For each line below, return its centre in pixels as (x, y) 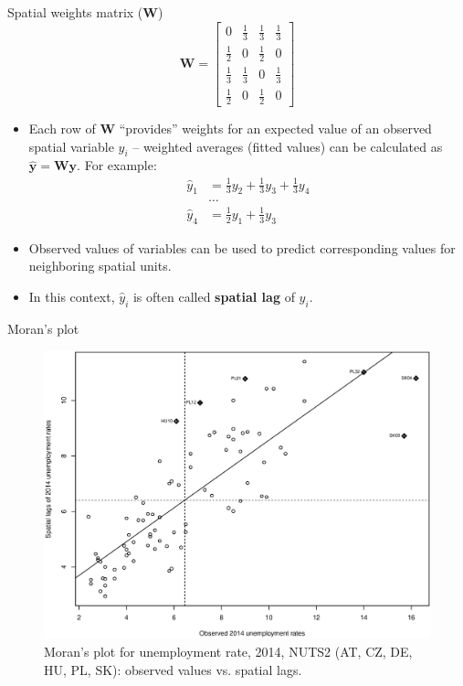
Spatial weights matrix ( (75, 12)
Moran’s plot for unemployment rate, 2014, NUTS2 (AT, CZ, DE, (228, 652)
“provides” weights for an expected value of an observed (275, 129)
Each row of (62, 129)
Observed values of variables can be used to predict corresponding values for (242, 247)
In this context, (72, 296)
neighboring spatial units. (100, 266)
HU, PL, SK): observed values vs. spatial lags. (173, 669)
